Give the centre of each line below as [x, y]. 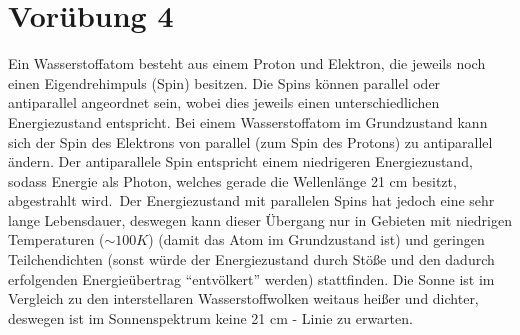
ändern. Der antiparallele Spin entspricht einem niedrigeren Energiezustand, [240, 161]
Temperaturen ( [56, 239]
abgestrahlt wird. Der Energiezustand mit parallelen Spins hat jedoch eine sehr [251, 200]
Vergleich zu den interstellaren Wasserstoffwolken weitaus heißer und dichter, [243, 298]
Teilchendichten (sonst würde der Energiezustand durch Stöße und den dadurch [251, 259]
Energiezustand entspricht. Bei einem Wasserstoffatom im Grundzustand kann [248, 121]
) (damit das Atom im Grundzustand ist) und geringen [316, 239]
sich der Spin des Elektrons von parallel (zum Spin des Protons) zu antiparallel [250, 141]
